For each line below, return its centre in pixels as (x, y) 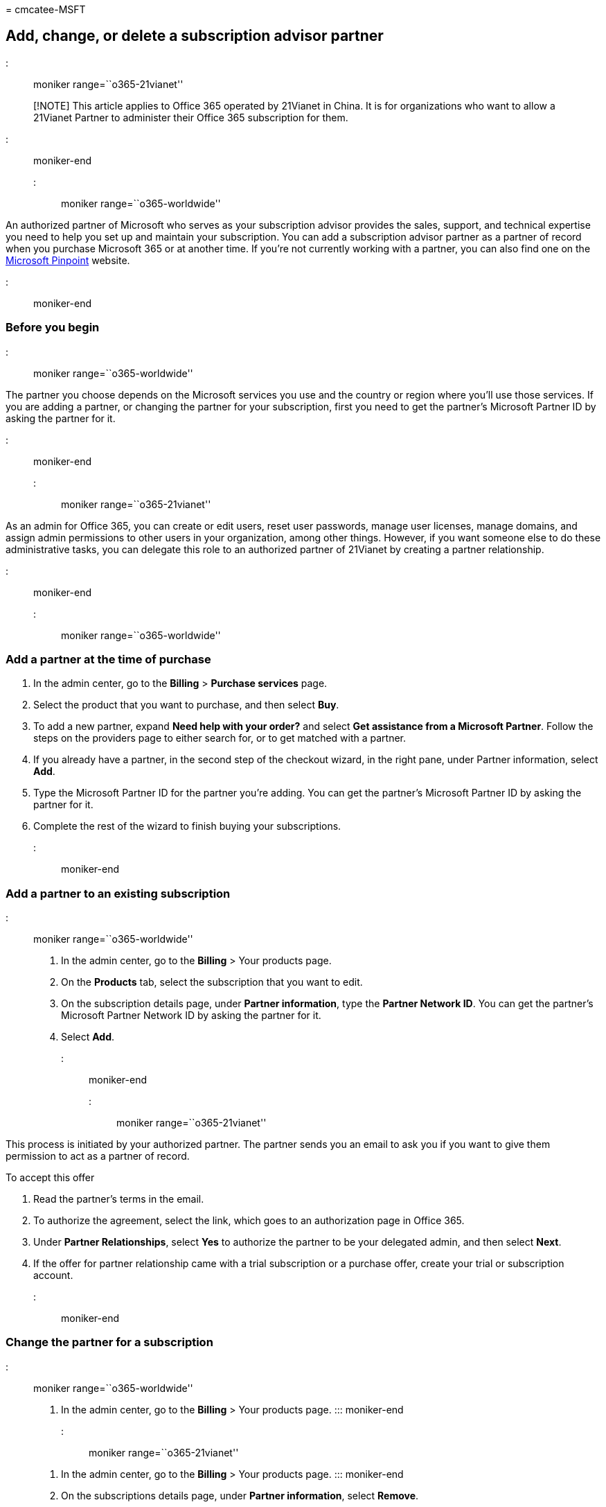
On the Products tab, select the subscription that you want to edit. (212, 982)
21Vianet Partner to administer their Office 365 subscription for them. (191, 117)
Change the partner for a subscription (109, 1342)
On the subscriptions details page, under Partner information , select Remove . (240, 1495)
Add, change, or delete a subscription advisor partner (195, 36)
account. (53, 1275)
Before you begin (53, 328)
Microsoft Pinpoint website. (68, 260)
